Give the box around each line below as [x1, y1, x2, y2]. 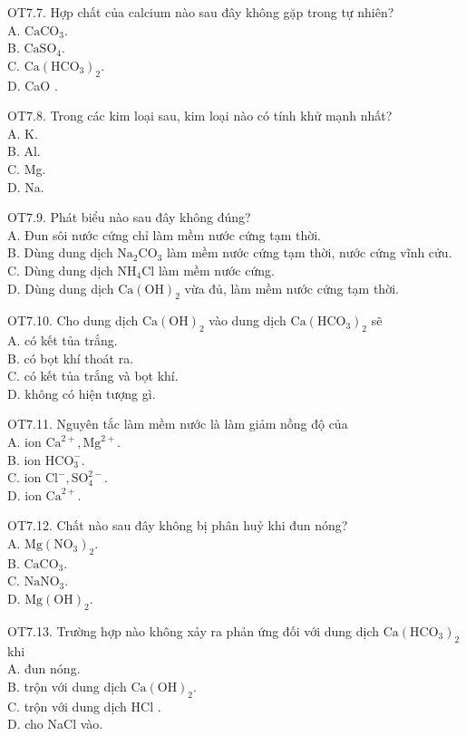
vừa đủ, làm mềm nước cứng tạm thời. [184, 278, 399, 297]
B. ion [7, 450, 42, 469]
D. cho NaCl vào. [7, 714, 103, 733]
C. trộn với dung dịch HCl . [7, 696, 161, 715]
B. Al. [7, 141, 41, 160]
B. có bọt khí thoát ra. [7, 348, 134, 367]
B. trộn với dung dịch [7, 676, 127, 695]
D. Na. [7, 177, 44, 196]
